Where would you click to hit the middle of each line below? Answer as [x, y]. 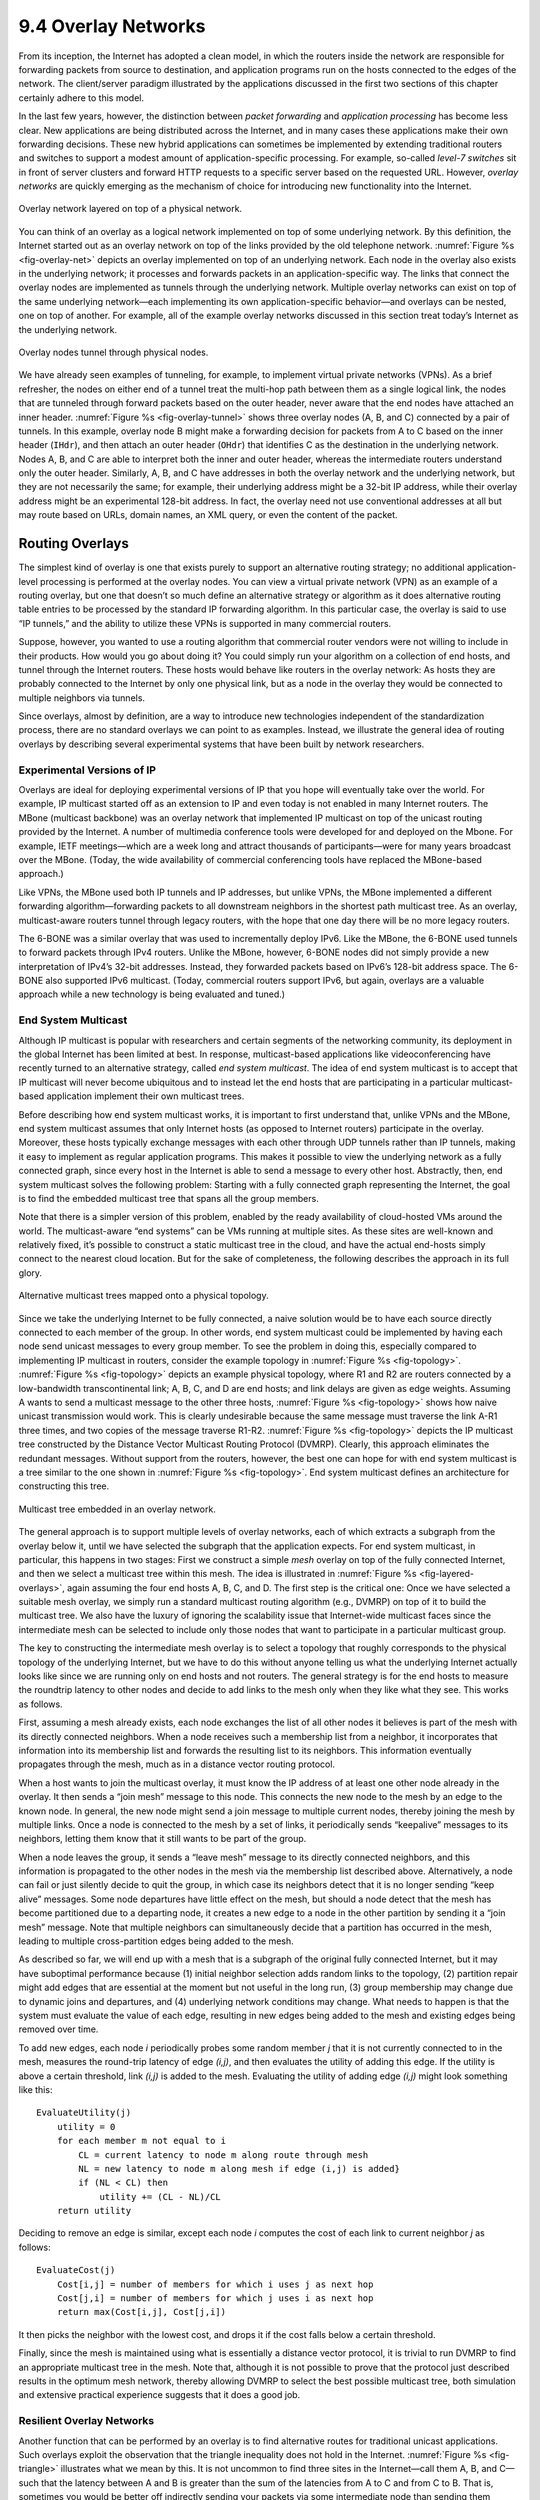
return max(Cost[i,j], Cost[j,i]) [141, 2312]
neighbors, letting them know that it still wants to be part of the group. [162, 1839]
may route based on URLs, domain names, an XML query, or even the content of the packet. [208, 515]
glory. [30, 1272]
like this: [35, 2089]
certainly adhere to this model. [81, 97]
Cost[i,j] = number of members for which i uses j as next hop [215, 2284]
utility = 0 [86, 2126]
